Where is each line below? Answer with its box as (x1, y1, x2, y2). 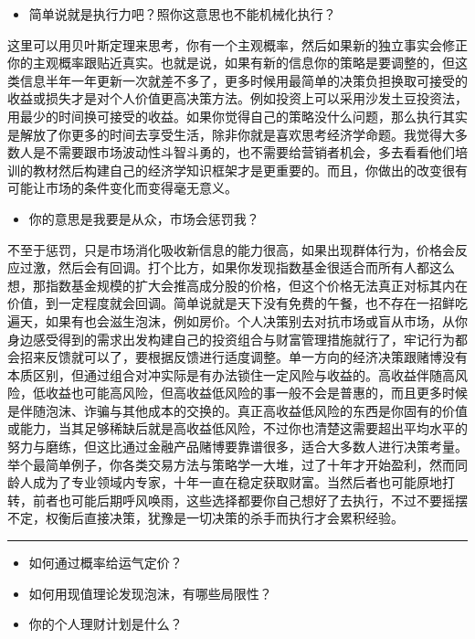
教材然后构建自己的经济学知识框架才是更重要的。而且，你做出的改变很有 (32, 160, 468, 179)
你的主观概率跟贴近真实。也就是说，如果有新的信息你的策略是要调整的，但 (7, 53, 455, 72)
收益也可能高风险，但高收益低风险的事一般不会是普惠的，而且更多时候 (45, 383, 468, 402)
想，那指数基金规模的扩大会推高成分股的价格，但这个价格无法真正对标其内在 (7, 275, 468, 294)
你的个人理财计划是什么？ (28, 614, 183, 634)
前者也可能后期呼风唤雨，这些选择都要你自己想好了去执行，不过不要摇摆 (32, 490, 468, 509)
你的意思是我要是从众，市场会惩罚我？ (28, 208, 259, 228)
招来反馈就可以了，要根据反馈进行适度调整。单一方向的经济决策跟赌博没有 (19, 347, 468, 367)
